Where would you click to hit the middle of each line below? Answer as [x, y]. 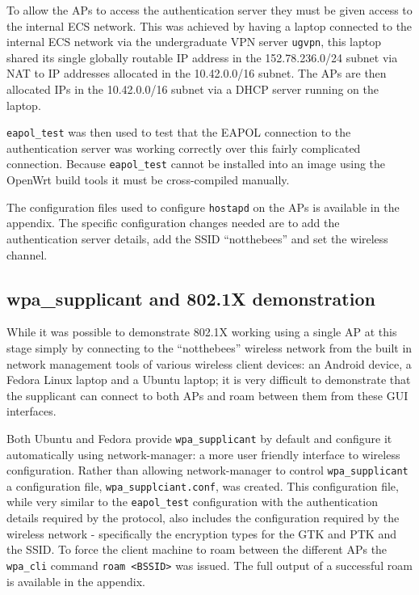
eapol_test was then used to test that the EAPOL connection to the [179, 132]
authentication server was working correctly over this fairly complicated [184, 148]
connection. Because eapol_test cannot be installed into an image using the [196, 164]
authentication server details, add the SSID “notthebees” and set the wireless [197, 238]
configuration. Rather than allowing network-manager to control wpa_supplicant [207, 470]
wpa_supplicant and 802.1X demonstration [191, 298]
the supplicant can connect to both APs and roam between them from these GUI [207, 395]
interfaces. [31, 411]
